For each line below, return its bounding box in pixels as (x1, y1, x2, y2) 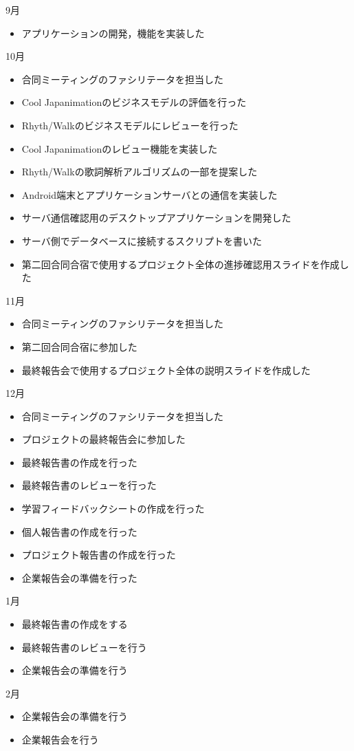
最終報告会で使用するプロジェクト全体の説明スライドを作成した (21, 362, 311, 377)
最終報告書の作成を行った (21, 455, 137, 469)
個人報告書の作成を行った (21, 524, 137, 538)
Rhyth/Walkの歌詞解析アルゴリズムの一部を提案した (21, 164, 258, 179)
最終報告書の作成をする (21, 617, 128, 631)
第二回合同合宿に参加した (21, 339, 137, 353)
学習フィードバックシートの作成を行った (21, 501, 205, 516)
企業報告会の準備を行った (21, 570, 137, 585)
